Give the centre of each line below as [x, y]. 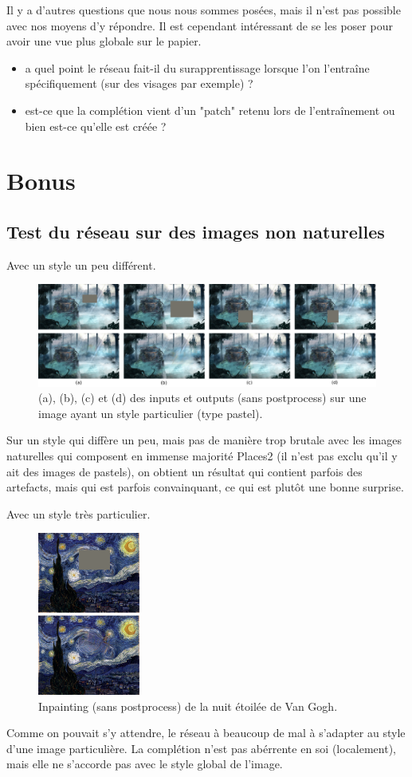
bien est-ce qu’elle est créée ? [96, 126]
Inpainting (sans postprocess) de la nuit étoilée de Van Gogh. [188, 706]
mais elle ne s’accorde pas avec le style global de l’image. [145, 764]
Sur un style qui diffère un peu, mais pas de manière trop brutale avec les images [204, 440]
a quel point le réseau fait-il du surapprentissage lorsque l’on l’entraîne [197, 67]
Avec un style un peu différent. [81, 264]
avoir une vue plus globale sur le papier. [104, 41]
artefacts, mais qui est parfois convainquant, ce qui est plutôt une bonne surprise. [205, 487]
